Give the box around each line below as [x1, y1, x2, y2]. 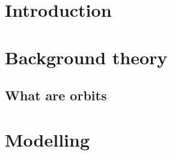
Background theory [5, 44, 168, 69]
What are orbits [5, 86, 107, 105]
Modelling [5, 127, 90, 151]
